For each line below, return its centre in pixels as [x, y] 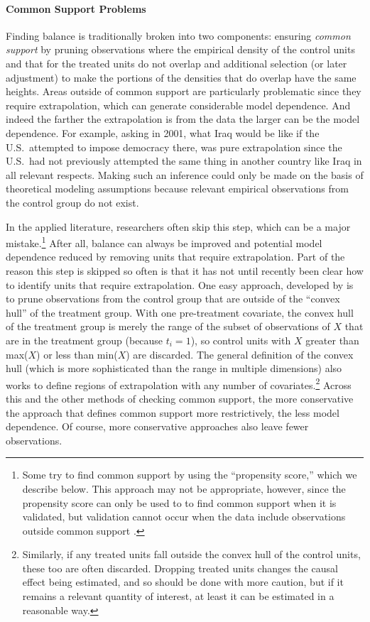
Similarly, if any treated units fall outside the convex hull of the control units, [191, 554]
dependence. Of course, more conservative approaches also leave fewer [157, 426]
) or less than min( [77, 354]
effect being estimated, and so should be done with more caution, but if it [183, 582]
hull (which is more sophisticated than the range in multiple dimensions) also [174, 368]
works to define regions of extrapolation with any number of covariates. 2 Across [179, 383]
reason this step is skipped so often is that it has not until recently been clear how [185, 270]
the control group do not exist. [72, 202]
